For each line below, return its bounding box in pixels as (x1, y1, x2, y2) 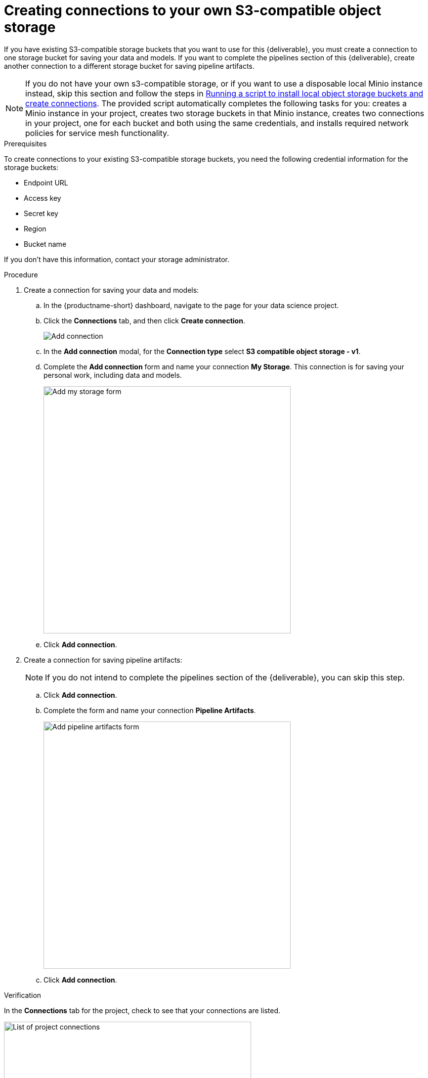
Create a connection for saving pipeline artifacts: (24, 655, 182, 664)
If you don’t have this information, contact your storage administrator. (4, 255, 229, 264)
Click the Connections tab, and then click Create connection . (43, 316, 245, 325)
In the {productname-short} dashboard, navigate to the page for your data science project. (43, 301, 339, 310)
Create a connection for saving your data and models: (24, 285, 199, 294)
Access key (24, 193, 61, 202)
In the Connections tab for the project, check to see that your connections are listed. (4, 1006, 280, 1015)
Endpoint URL (24, 178, 68, 187)
